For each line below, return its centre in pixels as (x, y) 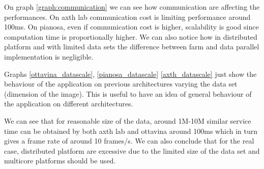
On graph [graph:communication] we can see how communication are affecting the (132, 7)
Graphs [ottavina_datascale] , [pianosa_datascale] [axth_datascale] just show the (130, 74)
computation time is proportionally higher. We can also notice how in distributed (131, 36)
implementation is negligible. (49, 56)
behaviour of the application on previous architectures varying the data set (121, 84)
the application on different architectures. (69, 104)
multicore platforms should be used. (60, 161)
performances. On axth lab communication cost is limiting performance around (127, 17)
